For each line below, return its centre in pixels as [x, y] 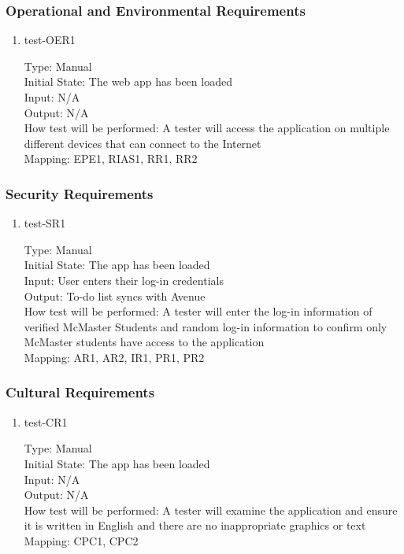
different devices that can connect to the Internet [143, 143]
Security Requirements [80, 193]
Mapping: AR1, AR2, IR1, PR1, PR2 [114, 357]
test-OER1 [50, 40]
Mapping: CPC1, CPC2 [81, 540]
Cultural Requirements [80, 392]
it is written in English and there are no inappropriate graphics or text [195, 525]
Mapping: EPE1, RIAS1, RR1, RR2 [111, 159]
